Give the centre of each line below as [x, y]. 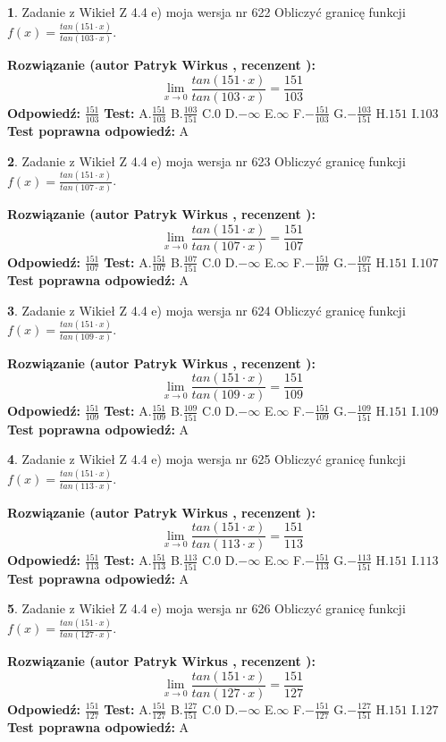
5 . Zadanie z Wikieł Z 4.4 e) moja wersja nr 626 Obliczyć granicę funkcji [206, 608]
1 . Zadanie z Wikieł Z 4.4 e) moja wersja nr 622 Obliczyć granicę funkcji [206, 12]
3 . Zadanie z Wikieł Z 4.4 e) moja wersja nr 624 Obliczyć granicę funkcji [206, 310]
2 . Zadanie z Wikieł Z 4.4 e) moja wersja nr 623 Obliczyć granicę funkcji [206, 160]
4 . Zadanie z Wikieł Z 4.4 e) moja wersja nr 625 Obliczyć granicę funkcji [206, 459]
